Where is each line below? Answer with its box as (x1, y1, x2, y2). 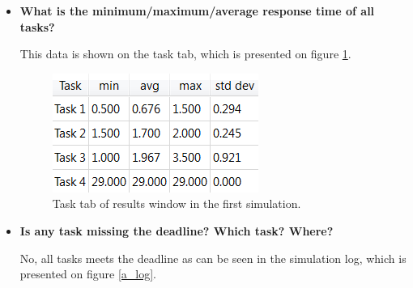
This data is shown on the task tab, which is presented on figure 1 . (19, 45, 351, 62)
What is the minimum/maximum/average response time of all (19, 2, 375, 19)
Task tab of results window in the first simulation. (52, 195, 301, 212)
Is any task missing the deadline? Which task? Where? (19, 222, 334, 239)
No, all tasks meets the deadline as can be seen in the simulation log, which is (19, 249, 407, 266)
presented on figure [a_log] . (19, 265, 156, 282)
